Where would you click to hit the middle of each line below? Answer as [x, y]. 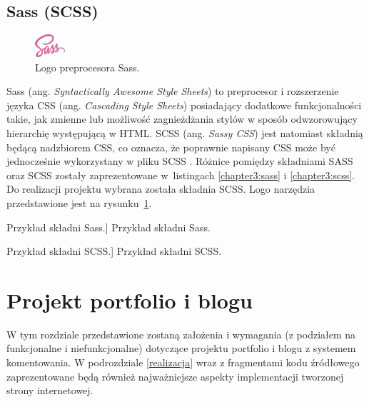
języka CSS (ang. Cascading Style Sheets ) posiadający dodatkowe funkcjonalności [184, 105]
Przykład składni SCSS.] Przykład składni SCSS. [114, 251]
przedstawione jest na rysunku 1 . [79, 202]
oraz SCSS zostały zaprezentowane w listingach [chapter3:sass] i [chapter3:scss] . [181, 175]
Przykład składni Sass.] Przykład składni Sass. [108, 227]
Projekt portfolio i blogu [130, 300]
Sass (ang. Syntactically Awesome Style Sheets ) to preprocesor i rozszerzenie [173, 91]
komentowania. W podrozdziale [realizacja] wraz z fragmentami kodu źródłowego [183, 362]
